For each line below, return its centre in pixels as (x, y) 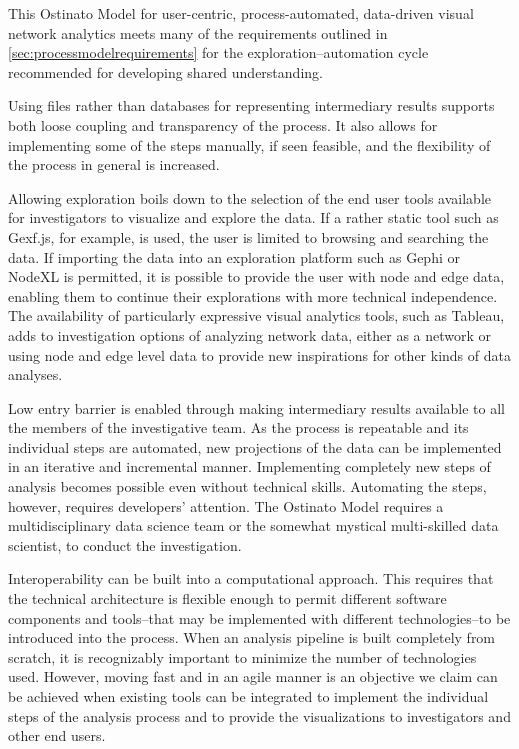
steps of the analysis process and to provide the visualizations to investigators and (259, 715)
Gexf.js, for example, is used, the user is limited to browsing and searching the (248, 236)
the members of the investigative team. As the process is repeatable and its (238, 427)
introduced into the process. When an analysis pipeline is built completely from (252, 637)
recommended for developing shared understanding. (165, 71)
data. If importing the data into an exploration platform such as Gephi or (234, 256)
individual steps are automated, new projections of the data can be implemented (255, 446)
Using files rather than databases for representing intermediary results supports (251, 105)
